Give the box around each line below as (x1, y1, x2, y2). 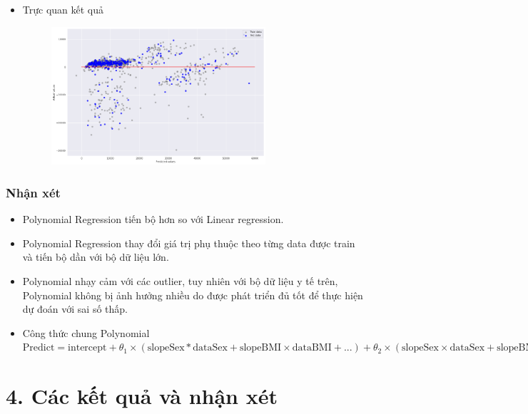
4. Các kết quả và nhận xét (6, 381, 278, 410)
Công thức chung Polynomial (22, 325, 150, 340)
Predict (22, 343, 55, 353)
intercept (68, 343, 107, 353)
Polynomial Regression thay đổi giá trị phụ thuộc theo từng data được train (22, 235, 355, 250)
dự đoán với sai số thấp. (22, 301, 128, 316)
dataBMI (292, 343, 332, 353)
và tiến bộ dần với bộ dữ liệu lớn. (22, 249, 169, 264)
